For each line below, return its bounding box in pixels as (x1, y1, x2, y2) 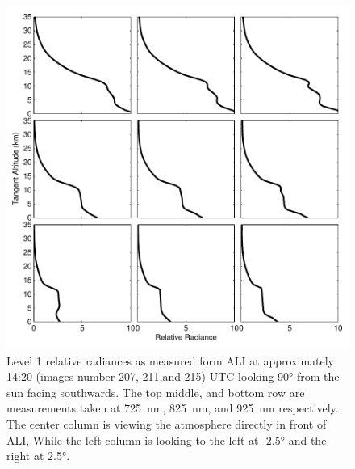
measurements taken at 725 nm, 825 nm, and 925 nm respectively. (6, 399, 339, 416)
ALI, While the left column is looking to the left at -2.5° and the (6, 431, 327, 448)
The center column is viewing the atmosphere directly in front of (6, 415, 327, 432)
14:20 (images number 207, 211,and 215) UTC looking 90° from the (6, 368, 340, 385)
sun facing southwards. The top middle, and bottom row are (6, 383, 305, 400)
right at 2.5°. (6, 447, 70, 464)
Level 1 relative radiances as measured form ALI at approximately (6, 352, 334, 369)
